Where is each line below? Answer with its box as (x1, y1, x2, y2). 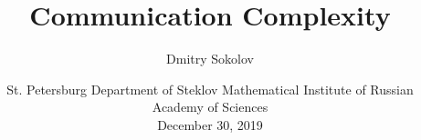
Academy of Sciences (152, 97, 268, 116)
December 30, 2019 (157, 115, 263, 134)
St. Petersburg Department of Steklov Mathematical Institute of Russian (6, 79, 414, 98)
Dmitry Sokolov (166, 49, 254, 68)
